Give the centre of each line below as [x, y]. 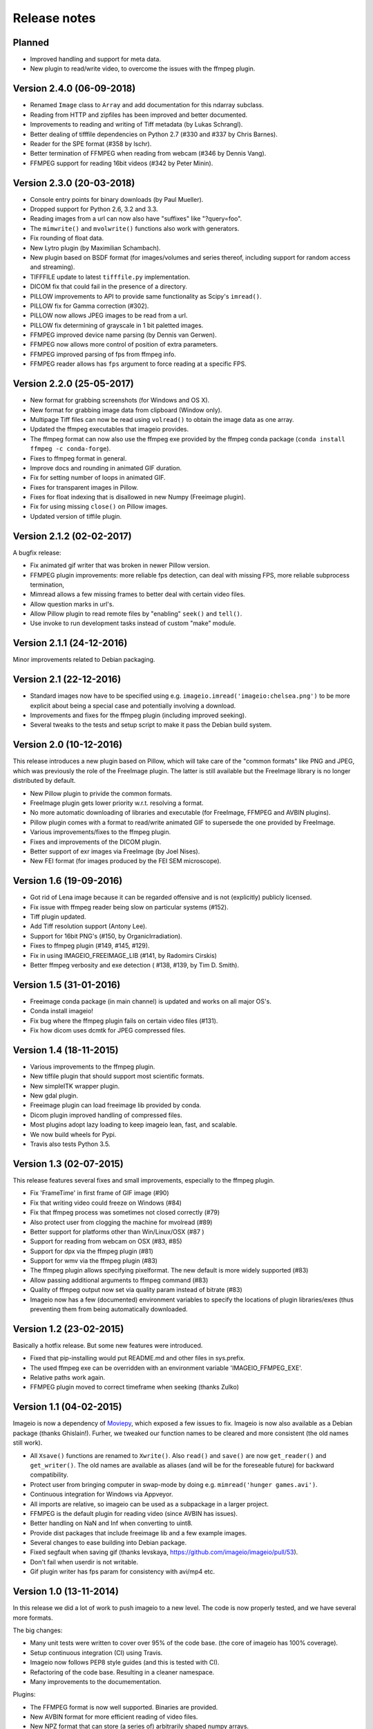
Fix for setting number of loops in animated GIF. [98, 478]
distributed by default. [44, 781]
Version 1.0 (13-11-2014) [66, 1592]
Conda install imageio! [61, 1011]
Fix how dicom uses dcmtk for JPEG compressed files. [108, 1030]
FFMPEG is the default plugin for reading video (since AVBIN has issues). [134, 1513]
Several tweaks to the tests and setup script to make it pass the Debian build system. [151, 725]
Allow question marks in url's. [72, 604]
